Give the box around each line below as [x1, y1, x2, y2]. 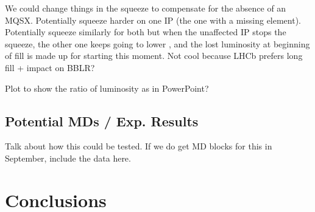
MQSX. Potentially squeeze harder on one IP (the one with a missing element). [5, 13, 302, 26]
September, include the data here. [5, 151, 131, 164]
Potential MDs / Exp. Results [5, 111, 199, 130]
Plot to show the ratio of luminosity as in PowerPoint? [5, 81, 209, 94]
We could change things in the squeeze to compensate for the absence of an [5, 2, 286, 14]
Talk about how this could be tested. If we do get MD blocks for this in [5, 140, 272, 152]
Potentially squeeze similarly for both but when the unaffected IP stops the [5, 26, 286, 38]
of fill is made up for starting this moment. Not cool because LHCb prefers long [5, 49, 303, 62]
